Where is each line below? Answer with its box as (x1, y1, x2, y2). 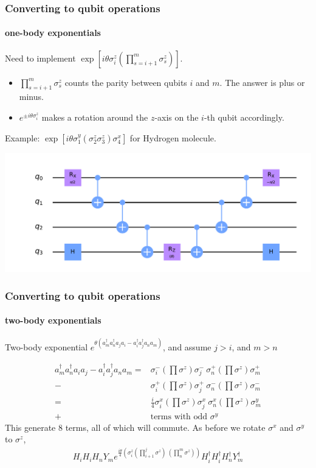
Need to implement (5, 51, 76, 64)
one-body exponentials (5, 26, 101, 39)
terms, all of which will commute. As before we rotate (65, 420, 266, 433)
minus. (19, 90, 44, 103)
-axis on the (154, 111, 199, 124)
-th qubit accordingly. (204, 111, 284, 124)
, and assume (163, 340, 211, 353)
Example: (5, 131, 40, 144)
